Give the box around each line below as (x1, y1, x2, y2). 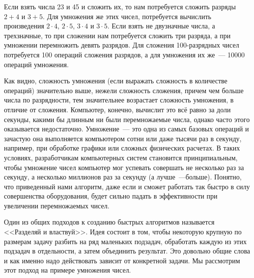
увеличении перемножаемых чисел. (4, 200, 110, 210)
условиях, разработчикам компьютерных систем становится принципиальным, (4, 152, 238, 162)
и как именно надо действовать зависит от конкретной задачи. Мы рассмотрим (4, 255, 240, 265)
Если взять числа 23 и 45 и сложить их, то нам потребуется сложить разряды (4, 1, 236, 11)
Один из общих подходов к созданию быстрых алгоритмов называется (4, 217, 215, 227)
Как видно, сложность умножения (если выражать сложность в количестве (4, 76, 227, 86)
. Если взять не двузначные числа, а (107, 21, 215, 31)
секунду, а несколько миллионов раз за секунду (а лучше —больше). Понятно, (4, 172, 242, 182)
